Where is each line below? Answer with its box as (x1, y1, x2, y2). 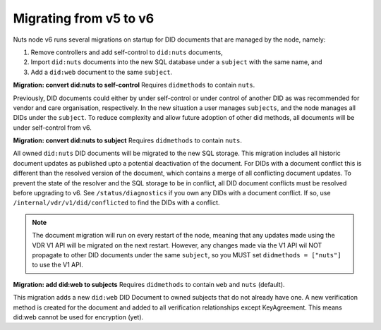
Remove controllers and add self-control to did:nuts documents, (30, 48, 223, 56)
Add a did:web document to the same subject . (30, 68, 173, 76)
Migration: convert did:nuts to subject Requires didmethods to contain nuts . (13, 136, 243, 145)
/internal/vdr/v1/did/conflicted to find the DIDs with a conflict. (13, 198, 220, 207)
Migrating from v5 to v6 (13, 11, 155, 26)
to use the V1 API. (32, 261, 84, 269)
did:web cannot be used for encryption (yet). (13, 312, 144, 321)
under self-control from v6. (13, 123, 92, 132)
